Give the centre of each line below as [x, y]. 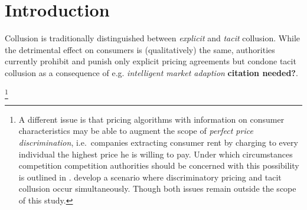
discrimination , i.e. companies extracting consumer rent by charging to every [158, 142]
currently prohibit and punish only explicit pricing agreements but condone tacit [151, 61]
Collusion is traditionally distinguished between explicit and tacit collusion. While [153, 38]
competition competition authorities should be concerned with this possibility [159, 165]
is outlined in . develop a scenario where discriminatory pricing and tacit [150, 177]
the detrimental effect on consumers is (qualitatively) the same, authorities [140, 49]
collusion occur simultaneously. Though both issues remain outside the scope [157, 188]
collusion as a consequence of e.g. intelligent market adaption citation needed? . [151, 72]
